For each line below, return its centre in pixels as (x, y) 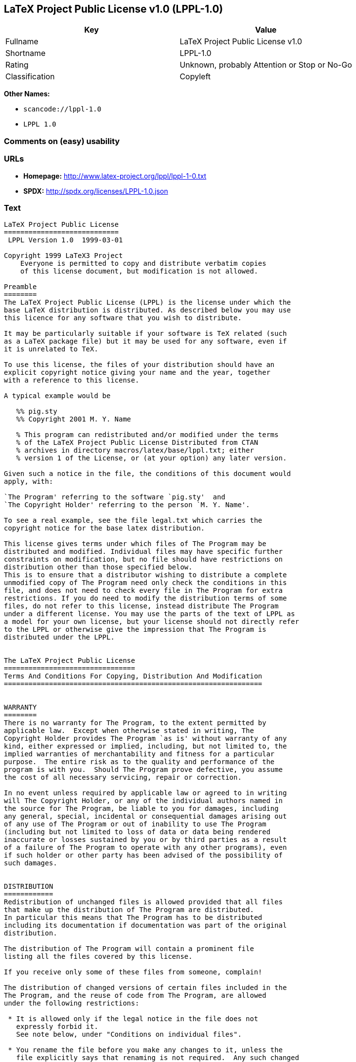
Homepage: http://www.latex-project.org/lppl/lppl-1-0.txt (115, 176)
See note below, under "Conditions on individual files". (129, 1035)
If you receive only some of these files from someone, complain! (133, 972)
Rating (17, 65)
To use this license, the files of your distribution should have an (139, 365)
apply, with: (29, 482)
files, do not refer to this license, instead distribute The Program (141, 606)
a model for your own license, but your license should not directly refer (151, 622)
